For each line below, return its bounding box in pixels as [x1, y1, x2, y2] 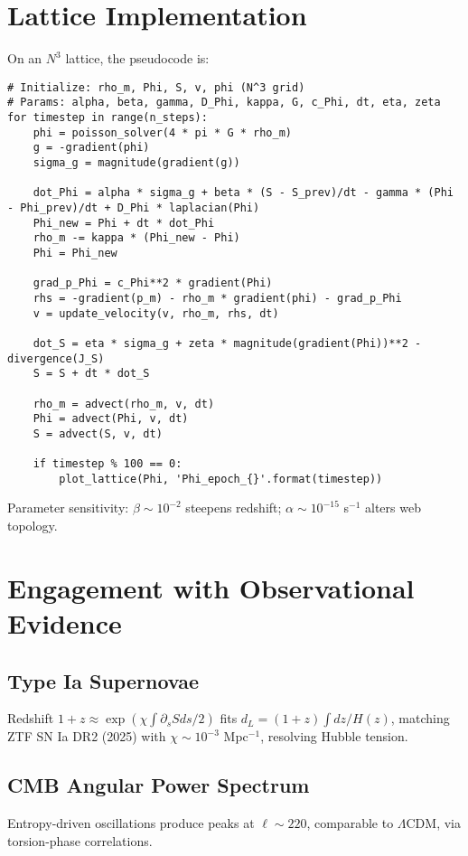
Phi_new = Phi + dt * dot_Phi [33, 216, 215, 230]
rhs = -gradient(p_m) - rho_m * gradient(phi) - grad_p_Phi [33, 291, 402, 305]
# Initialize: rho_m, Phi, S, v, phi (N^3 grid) [7, 80, 305, 94]
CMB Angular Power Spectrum [7, 771, 310, 799]
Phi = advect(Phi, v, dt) [33, 412, 189, 426]
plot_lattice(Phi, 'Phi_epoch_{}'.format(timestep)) [59, 472, 383, 485]
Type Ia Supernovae [7, 666, 199, 694]
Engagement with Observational [7, 569, 415, 606]
